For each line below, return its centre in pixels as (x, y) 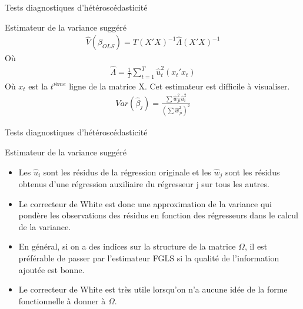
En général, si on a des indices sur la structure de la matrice (127, 246)
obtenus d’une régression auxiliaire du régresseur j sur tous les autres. (144, 184)
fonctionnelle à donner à (62, 300)
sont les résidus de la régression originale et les (127, 172)
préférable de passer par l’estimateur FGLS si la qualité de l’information (149, 258)
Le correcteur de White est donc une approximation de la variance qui (145, 203)
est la (38, 86)
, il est (256, 246)
